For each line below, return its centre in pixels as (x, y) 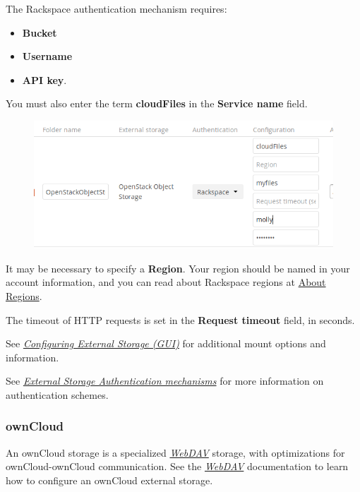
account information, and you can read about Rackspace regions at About (166, 282)
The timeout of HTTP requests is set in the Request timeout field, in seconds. (180, 319)
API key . (44, 79)
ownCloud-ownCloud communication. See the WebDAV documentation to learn (177, 466)
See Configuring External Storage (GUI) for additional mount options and (166, 343)
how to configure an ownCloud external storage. (109, 480)
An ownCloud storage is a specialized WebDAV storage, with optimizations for (175, 452)
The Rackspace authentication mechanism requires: (116, 8)
